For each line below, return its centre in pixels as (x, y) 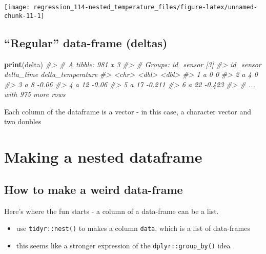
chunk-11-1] (24, 16)
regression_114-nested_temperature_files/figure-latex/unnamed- (145, 7)
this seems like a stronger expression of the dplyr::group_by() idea (123, 245)
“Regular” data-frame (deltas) (86, 42)
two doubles (23, 121)
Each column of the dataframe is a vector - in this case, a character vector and (128, 111)
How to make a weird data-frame (94, 189)
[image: (17, 7)
